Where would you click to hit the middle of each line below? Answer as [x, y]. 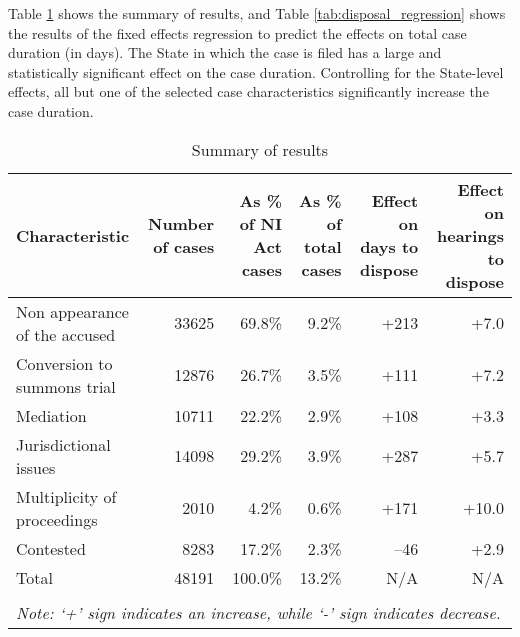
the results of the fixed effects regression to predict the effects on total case [237, 32]
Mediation [51, 415]
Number [181, 224]
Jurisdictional [63, 444]
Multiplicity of [66, 496]
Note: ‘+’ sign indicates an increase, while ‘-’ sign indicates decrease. [258, 612]
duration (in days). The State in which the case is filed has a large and [225, 52]
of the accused [66, 334]
